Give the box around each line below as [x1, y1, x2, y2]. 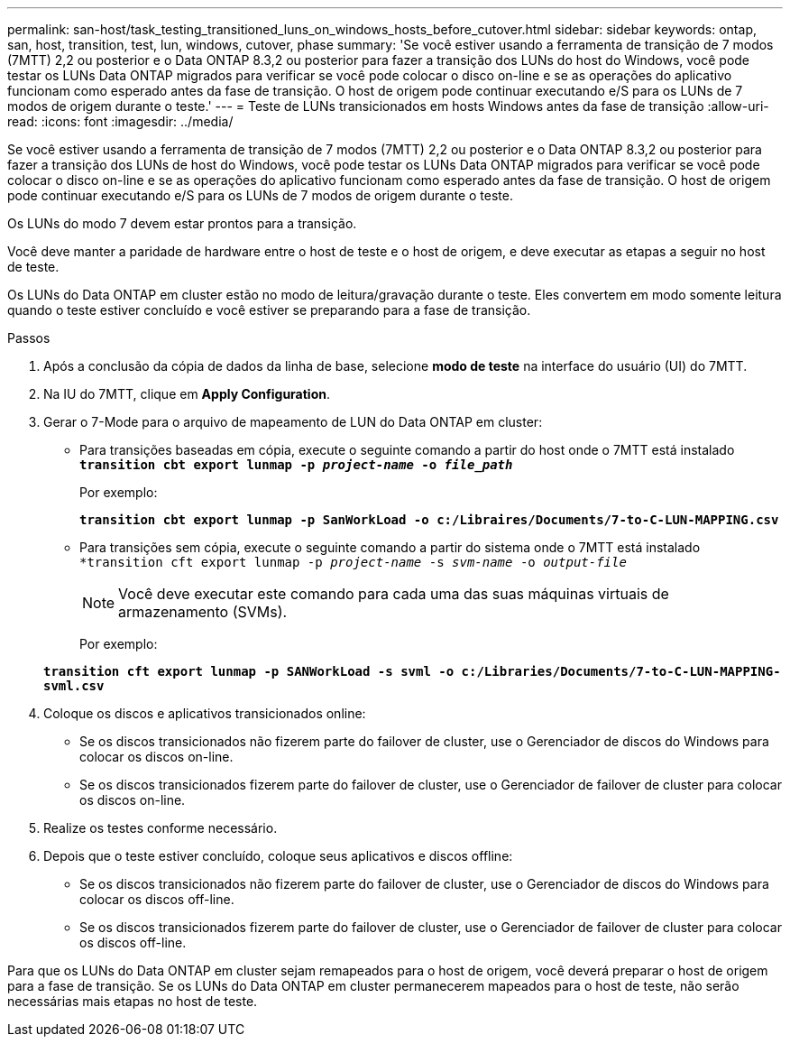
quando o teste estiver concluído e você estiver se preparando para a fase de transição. [7, 302, 531, 318]
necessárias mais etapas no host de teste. [7, 993, 258, 1009]
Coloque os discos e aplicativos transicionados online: [43, 706, 366, 721]
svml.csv [43, 679, 105, 693]
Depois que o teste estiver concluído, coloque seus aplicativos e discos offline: [43, 848, 513, 864]
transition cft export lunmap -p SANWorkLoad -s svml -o [43, 664, 455, 679]
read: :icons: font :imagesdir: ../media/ [7, 114, 234, 129]
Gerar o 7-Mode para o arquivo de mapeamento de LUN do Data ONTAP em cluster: [43, 414, 543, 430]
